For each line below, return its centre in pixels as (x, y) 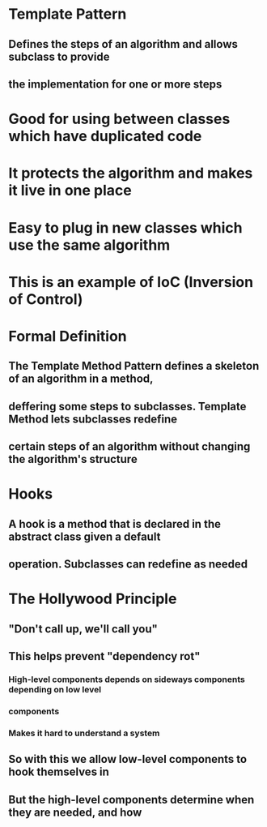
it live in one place (70, 191)
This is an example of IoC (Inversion (131, 282)
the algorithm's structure (73, 459)
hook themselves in (59, 772)
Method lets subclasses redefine (93, 419)
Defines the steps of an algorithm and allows (123, 44)
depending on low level (55, 689)
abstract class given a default (85, 536)
